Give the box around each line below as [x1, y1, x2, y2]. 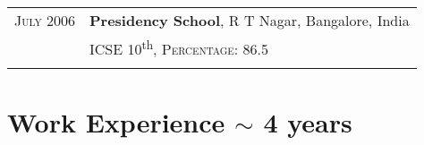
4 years [263, 103, 352, 140]
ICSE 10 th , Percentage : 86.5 [89, 36, 269, 60]
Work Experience [7, 103, 225, 140]
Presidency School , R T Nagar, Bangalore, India [89, 10, 410, 30]
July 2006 [14, 10, 76, 30]
